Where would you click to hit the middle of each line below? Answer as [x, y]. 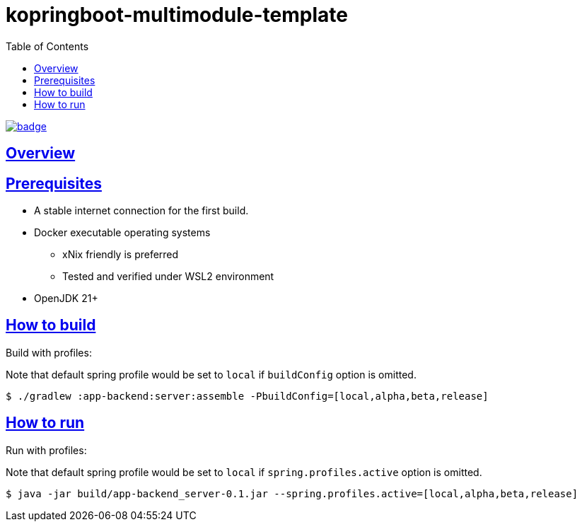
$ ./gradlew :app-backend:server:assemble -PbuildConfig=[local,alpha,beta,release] [247, 396]
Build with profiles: [49, 352]
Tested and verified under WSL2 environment [168, 277]
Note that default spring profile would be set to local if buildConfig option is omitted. [211, 374]
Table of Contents [47, 46]
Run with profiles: [46, 450]
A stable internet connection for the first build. [141, 211]
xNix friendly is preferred [121, 255]
